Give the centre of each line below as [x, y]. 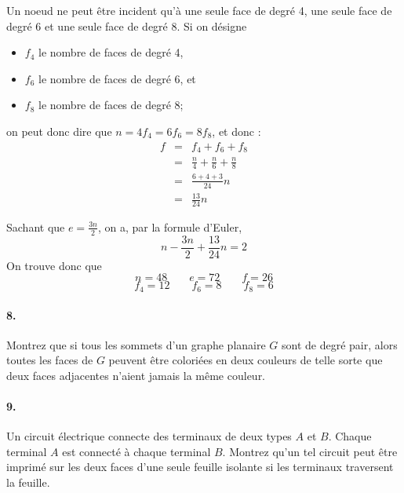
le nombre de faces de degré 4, [111, 52]
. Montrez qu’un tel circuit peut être [310, 451]
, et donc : [237, 131]
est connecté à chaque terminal [136, 451]
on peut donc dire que [59, 131]
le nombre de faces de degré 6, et [117, 78]
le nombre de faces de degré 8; [111, 105]
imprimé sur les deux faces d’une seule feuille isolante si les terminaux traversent [200, 467]
